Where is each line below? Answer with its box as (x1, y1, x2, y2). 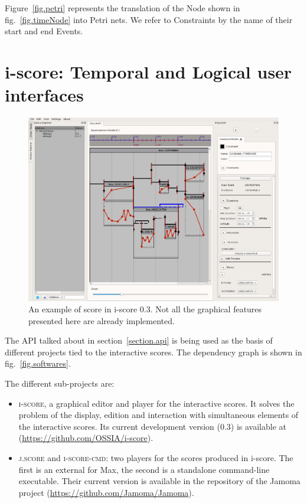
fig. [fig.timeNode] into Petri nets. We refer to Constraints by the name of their (5, 13, 293, 25)
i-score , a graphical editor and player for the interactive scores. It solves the (18, 397, 295, 409)
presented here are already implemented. (28, 314, 175, 326)
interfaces (5, 83, 84, 107)
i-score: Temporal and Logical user (5, 59, 292, 83)
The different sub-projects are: (5, 377, 115, 390)
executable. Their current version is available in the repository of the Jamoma (18, 475, 301, 487)
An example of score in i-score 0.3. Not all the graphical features (28, 303, 262, 315)
